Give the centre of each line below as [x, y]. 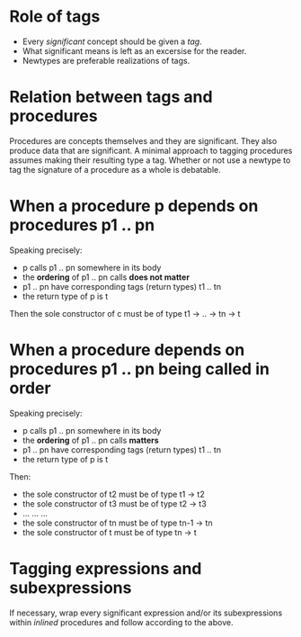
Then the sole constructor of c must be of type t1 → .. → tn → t [125, 313]
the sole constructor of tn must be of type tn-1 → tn [117, 523]
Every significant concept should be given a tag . [112, 41]
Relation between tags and [111, 97]
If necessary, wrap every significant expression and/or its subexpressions [146, 613]
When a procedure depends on [127, 350]
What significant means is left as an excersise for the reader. [134, 50]
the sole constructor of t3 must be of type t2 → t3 [114, 503]
